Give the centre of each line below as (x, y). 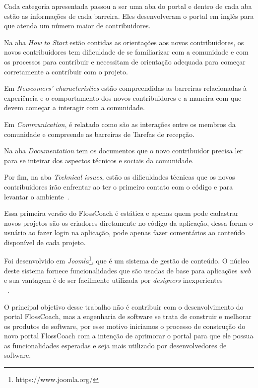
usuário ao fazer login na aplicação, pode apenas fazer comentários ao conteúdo (125, 232)
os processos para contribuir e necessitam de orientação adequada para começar (125, 61)
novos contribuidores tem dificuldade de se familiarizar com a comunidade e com (126, 52)
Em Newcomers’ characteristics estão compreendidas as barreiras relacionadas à (126, 88)
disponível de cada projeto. (45, 242)
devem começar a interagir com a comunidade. (74, 107)
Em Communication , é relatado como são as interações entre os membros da (120, 124)
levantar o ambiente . (37, 196)
